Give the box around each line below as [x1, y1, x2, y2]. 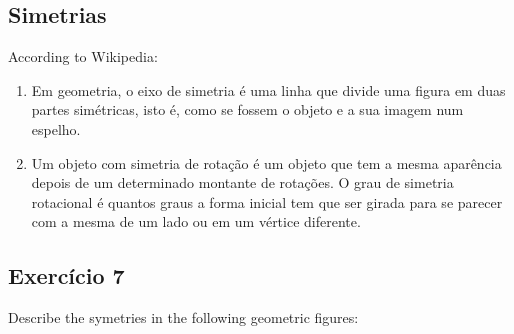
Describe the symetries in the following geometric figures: [8, 307, 359, 328]
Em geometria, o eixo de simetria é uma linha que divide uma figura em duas [31, 79, 506, 100]
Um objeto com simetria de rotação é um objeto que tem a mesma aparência [31, 152, 502, 173]
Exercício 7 [8, 260, 125, 291]
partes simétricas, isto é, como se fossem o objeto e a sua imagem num [31, 99, 464, 120]
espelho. [31, 118, 81, 139]
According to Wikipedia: [8, 46, 158, 67]
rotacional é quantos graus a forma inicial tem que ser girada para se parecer [31, 191, 503, 212]
